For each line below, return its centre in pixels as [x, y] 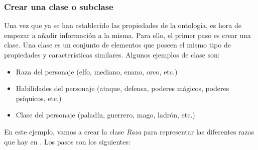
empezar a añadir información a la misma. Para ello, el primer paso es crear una [127, 35]
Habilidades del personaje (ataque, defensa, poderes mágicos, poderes [122, 88]
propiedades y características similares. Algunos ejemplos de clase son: [112, 54]
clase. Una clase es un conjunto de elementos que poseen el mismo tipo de [117, 45]
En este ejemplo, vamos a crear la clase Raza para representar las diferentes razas [129, 131]
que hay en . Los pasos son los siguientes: [67, 141]
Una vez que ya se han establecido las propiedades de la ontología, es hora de [123, 25]
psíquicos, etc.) [39, 98]
